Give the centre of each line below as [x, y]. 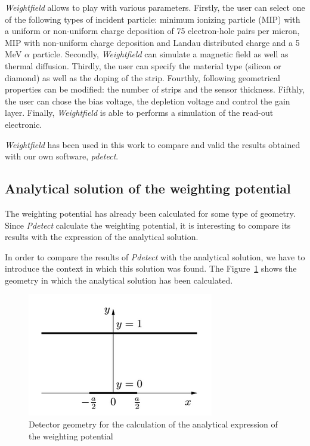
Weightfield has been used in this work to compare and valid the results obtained [153, 144]
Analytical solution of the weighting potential [148, 188]
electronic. [24, 124]
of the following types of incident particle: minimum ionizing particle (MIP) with [153, 19]
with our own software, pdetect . [62, 156]
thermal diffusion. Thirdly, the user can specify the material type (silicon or [143, 65]
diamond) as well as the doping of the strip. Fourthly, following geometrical [142, 77]
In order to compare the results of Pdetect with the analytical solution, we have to [155, 256]
